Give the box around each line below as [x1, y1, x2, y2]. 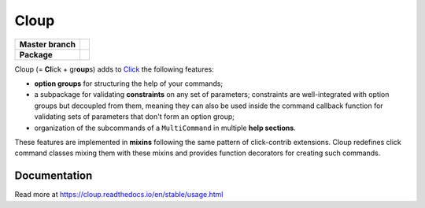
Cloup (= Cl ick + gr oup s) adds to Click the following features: [14, 64, 214, 74]
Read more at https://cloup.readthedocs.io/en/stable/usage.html [14, 190, 224, 199]
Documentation [14, 169, 93, 183]
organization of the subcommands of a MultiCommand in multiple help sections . [34, 123, 297, 132]
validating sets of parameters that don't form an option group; [34, 112, 235, 121]
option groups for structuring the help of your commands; [34, 79, 224, 88]
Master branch [19, 39, 76, 50]
